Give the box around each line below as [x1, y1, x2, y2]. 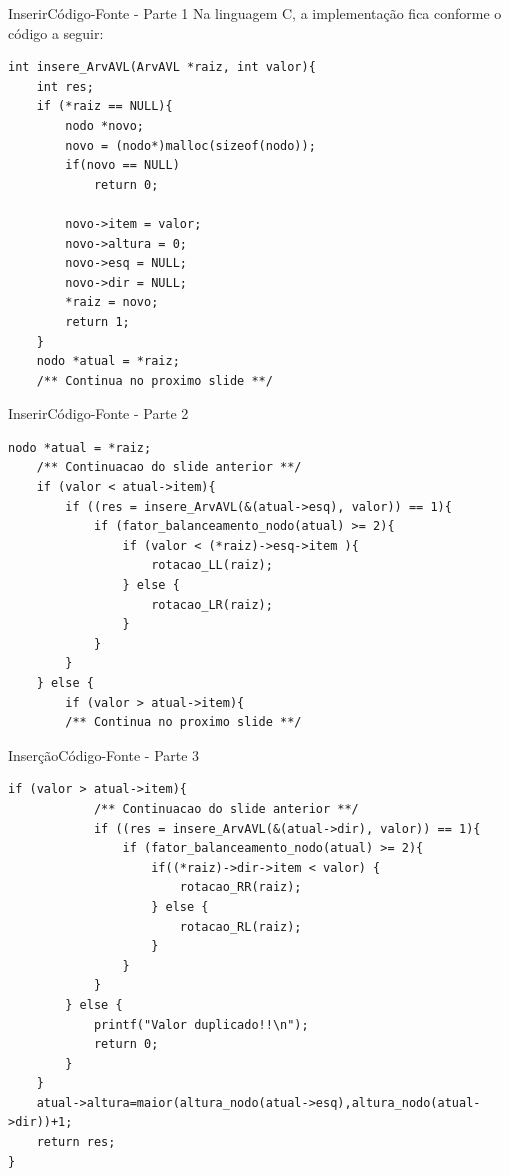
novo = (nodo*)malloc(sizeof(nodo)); [65, 138, 316, 153]
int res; [36, 79, 94, 94]
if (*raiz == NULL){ [36, 99, 173, 114]
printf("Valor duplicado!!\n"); [93, 1017, 309, 1032]
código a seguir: [8, 22, 104, 43]
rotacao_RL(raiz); [179, 919, 302, 934]
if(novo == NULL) [65, 158, 180, 173]
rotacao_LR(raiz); [151, 597, 273, 612]
